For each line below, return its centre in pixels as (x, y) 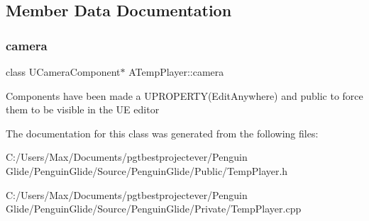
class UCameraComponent (63, 72)
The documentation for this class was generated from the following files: (162, 133)
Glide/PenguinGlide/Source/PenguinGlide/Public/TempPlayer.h (147, 170)
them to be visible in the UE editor (83, 109)
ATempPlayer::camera (176, 72)
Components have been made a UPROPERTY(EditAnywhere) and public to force (184, 95)
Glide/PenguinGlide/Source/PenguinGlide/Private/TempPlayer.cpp (154, 209)
